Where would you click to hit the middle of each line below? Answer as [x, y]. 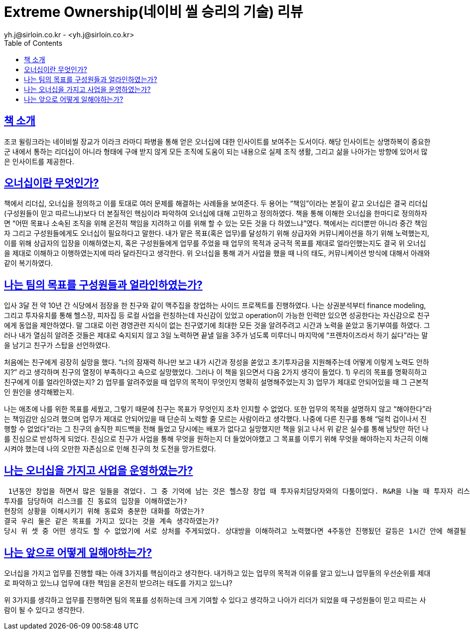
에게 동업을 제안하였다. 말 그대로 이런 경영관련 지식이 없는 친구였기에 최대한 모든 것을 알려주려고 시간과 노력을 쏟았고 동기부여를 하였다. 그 [217, 325]
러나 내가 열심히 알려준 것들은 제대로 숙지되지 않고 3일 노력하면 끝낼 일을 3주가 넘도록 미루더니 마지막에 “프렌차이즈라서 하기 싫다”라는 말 [216, 335]
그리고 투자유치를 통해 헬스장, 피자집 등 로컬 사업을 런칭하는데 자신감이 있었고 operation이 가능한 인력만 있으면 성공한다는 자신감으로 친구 [217, 316]
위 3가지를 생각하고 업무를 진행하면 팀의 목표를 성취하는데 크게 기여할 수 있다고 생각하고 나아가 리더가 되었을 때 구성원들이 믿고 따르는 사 [215, 600]
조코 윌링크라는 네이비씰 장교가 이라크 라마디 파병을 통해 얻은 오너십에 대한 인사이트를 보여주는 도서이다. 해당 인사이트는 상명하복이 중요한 [217, 141]
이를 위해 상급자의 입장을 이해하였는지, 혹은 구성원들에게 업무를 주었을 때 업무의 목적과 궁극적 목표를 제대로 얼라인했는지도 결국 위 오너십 [215, 243]
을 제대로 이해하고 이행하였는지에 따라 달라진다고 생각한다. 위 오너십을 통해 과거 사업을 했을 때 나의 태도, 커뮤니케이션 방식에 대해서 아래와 [217, 253]
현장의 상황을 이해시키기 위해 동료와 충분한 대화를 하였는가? [104, 511]
